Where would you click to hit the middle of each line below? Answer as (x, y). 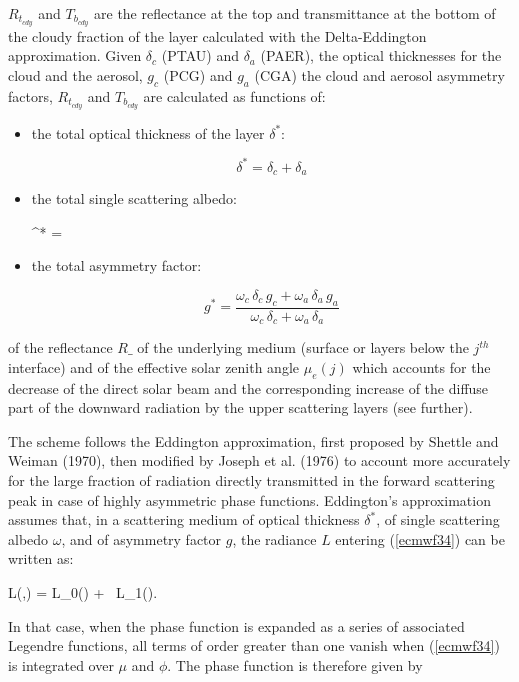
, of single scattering (438, 519)
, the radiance (274, 538)
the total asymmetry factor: (116, 265)
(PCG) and (198, 75)
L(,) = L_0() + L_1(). (83, 592)
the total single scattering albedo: (134, 198)
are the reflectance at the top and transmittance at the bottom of (295, 13)
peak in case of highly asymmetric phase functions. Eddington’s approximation (249, 499)
